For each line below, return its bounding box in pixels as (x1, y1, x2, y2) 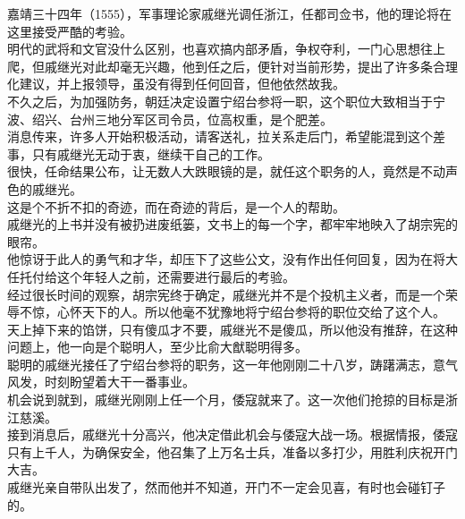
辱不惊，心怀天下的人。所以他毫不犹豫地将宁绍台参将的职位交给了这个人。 (7, 302, 445, 321)
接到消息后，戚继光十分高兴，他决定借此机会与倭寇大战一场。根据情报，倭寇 (7, 425, 458, 444)
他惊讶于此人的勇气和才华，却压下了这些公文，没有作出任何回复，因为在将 (7, 250, 445, 268)
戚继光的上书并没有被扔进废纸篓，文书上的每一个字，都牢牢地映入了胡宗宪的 (7, 215, 458, 234)
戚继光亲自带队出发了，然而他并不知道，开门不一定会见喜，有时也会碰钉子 (7, 478, 445, 497)
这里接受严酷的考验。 (7, 21, 132, 40)
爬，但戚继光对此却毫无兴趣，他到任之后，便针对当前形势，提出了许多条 (7, 56, 433, 75)
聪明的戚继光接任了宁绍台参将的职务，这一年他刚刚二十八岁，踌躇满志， (7, 354, 433, 373)
